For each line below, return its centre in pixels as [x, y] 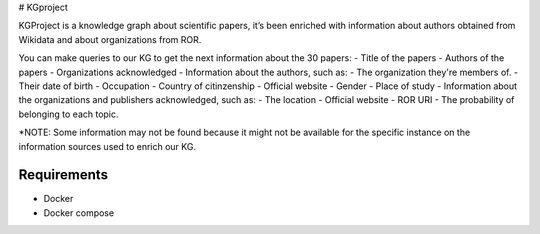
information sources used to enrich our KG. [107, 146]
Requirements [63, 175]
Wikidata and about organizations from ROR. [110, 39]
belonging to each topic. [68, 114]
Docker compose [79, 212]
